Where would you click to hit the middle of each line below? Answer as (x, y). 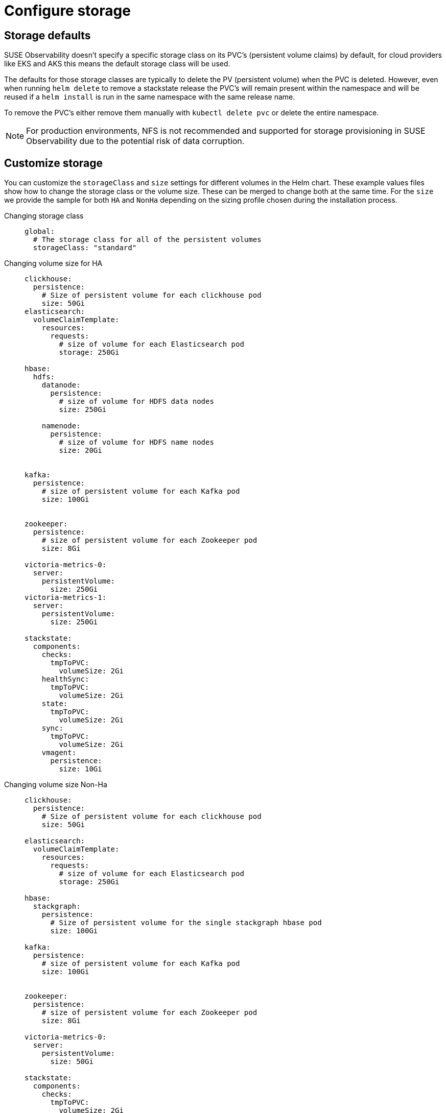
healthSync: (65, 679)
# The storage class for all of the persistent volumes (147, 240)
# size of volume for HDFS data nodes (136, 402)
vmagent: (59, 753)
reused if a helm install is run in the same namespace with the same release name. (150, 97)
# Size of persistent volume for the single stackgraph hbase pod (186, 923)
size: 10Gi (80, 769)
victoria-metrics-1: (66, 598)
